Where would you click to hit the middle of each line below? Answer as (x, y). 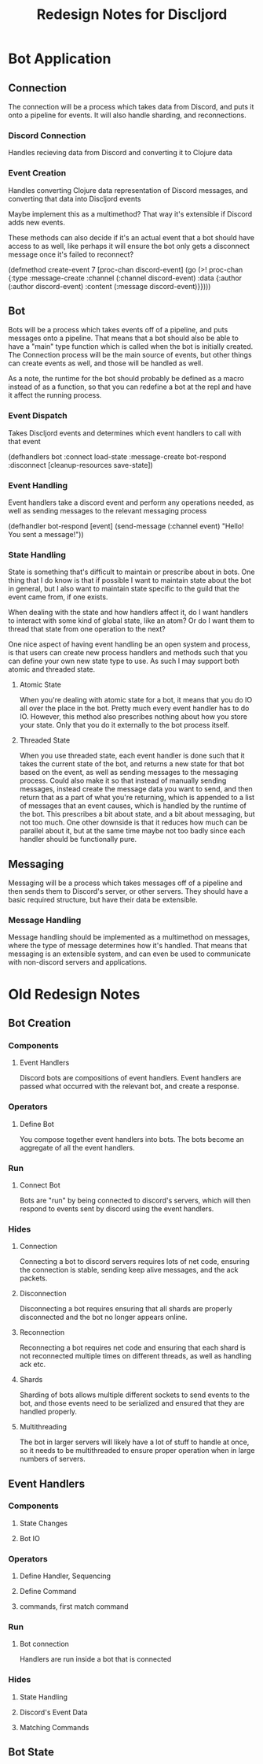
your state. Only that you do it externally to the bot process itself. (124, 725)
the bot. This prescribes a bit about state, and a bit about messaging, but (137, 814)
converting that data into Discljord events (75, 198)
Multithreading (43, 1427)
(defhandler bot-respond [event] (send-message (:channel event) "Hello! (126, 526)
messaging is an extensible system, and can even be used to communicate (130, 954)
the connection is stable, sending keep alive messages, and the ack (129, 1270)
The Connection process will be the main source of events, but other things (130, 355)
